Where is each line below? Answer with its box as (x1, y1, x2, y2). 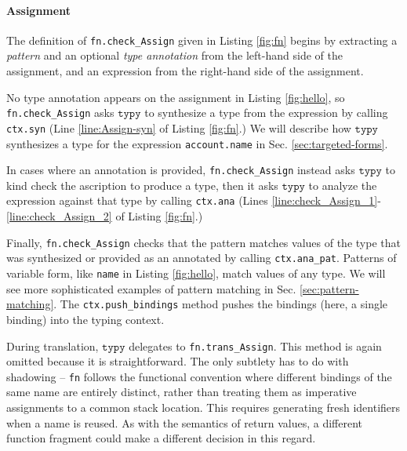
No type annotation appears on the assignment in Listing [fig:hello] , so (6, 89, 345, 105)
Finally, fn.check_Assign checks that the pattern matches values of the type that (6, 234, 401, 250)
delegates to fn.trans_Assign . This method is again (129, 337, 382, 354)
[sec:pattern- (300, 280, 359, 296)
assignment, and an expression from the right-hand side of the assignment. (6, 63, 364, 79)
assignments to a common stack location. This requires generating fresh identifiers (6, 399, 401, 416)
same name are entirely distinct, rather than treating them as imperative (6, 384, 357, 400)
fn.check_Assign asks (6, 104, 114, 121)
